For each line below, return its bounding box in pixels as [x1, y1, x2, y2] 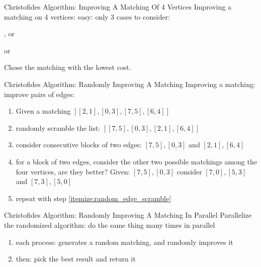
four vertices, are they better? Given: [16, 166, 130, 176]
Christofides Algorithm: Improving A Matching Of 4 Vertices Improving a [4, 2, 231, 12]
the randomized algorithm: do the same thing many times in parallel [4, 219, 215, 230]
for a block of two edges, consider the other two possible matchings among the [16, 156, 257, 166]
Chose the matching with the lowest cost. [4, 62, 131, 72]
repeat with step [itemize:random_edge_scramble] [16, 193, 171, 203]
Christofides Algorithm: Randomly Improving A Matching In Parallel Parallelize [4, 210, 252, 220]
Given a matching [16, 106, 71, 116]
